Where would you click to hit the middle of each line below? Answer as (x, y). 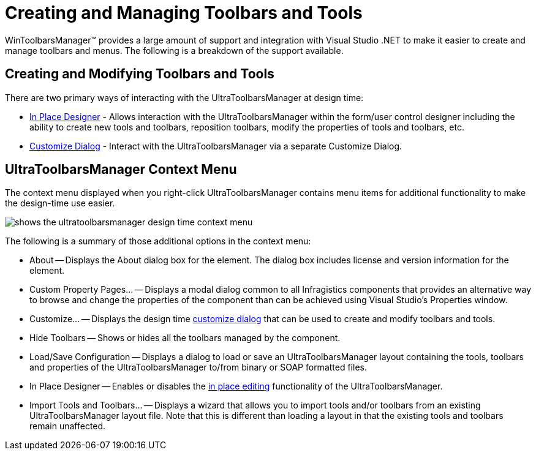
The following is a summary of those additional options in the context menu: (158, 241)
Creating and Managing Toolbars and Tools (184, 13)
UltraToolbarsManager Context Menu (121, 170)
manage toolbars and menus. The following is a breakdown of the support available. (174, 50)
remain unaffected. (68, 426)
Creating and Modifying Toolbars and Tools (140, 74)
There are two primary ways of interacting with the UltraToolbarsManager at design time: (184, 97)
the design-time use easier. (60, 203)
